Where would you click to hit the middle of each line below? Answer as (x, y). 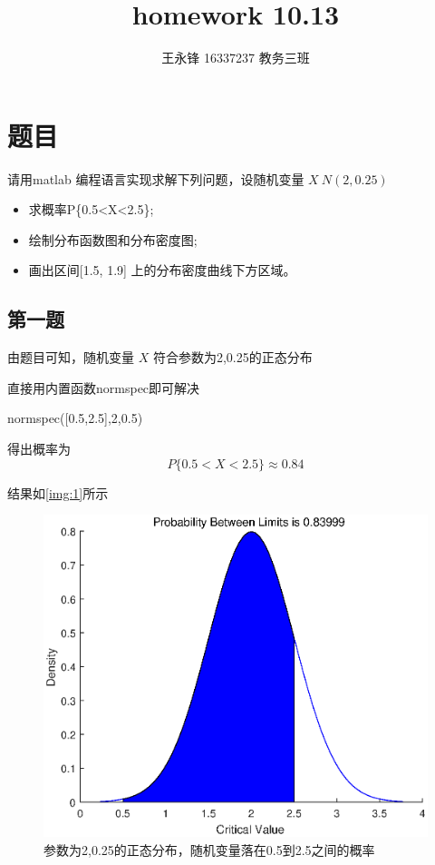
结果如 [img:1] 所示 (58, 492)
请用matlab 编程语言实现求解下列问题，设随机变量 (156, 178)
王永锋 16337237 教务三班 (236, 58)
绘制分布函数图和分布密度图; (113, 239)
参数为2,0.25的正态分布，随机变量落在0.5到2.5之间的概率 (209, 849)
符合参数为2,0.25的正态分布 (232, 357)
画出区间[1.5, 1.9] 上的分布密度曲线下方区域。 (162, 270)
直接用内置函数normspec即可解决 (104, 387)
